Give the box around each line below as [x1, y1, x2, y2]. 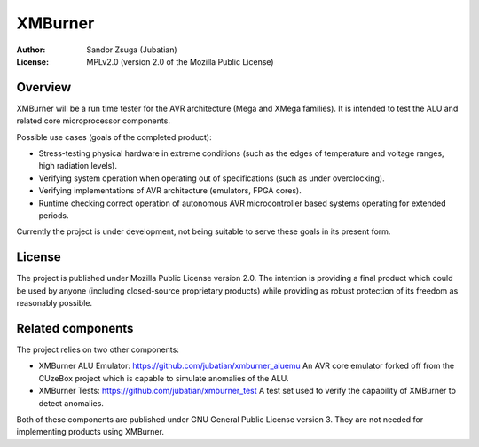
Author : [16, 44, 46, 55]
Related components [16, 320, 134, 336]
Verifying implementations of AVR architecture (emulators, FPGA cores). [38, 185, 302, 196]
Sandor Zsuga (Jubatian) [86, 44, 177, 55]
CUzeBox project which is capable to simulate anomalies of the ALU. [38, 372, 289, 383]
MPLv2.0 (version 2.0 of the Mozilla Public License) [86, 56, 274, 67]
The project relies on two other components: [16, 344, 179, 355]
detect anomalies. [38, 397, 104, 408]
